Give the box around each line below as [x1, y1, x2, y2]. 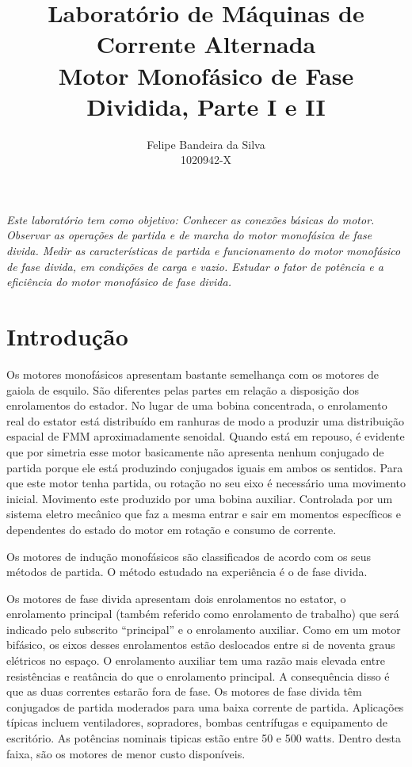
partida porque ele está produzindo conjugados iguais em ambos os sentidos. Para [6, 459, 403, 475]
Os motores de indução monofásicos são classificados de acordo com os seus [6, 548, 372, 564]
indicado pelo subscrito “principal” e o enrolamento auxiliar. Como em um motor [6, 620, 401, 637]
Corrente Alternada [96, 28, 316, 60]
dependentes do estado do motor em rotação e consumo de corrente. [6, 521, 337, 537]
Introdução [6, 320, 128, 353]
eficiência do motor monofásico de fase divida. [6, 273, 231, 290]
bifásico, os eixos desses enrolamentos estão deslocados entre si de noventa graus [6, 636, 395, 653]
